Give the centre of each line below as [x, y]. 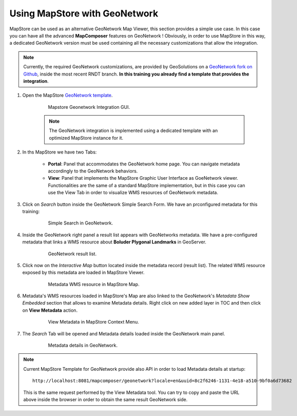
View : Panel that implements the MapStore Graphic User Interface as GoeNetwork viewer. [143, 178]
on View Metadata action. [50, 310]
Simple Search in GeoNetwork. [80, 223]
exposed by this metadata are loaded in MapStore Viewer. [83, 273]
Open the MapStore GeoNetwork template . [67, 96]
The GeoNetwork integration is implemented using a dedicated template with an [133, 130]
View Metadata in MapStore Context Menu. [94, 322]
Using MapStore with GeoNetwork [84, 13]
